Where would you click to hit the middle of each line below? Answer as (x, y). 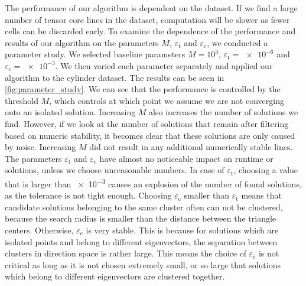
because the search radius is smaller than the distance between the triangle (141, 218)
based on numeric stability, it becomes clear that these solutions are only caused (150, 135)
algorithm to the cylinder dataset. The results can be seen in (115, 77)
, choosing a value (266, 170)
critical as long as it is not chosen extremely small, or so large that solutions (143, 264)
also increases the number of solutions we (224, 112)
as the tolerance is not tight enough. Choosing (88, 195)
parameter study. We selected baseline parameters (95, 54)
